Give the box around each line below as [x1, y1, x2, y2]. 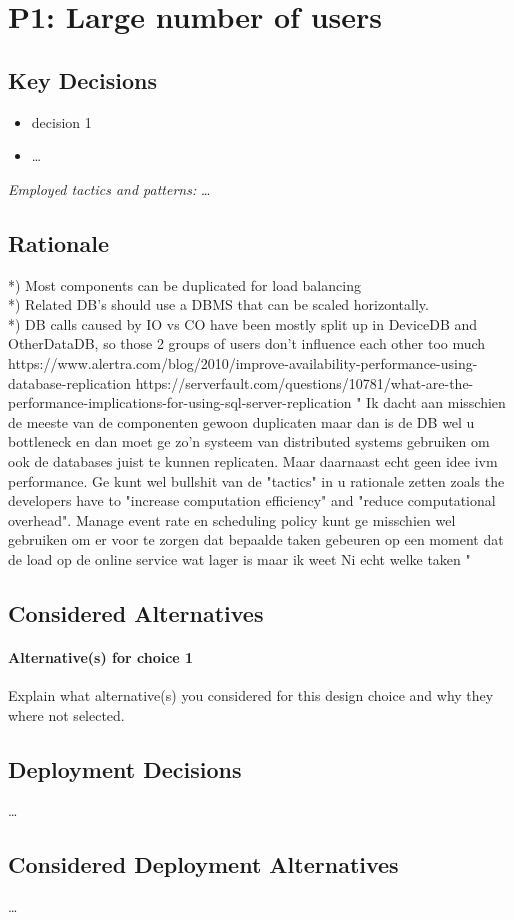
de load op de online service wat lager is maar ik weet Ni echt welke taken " [8, 548, 471, 569]
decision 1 [31, 111, 92, 132]
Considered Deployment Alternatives [8, 849, 399, 880]
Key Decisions [8, 64, 158, 95]
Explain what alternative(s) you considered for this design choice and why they [8, 685, 494, 706]
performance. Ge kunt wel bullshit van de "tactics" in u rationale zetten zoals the [8, 470, 505, 491]
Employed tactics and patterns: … [8, 178, 211, 199]
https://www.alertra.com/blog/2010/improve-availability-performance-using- [8, 352, 478, 373]
